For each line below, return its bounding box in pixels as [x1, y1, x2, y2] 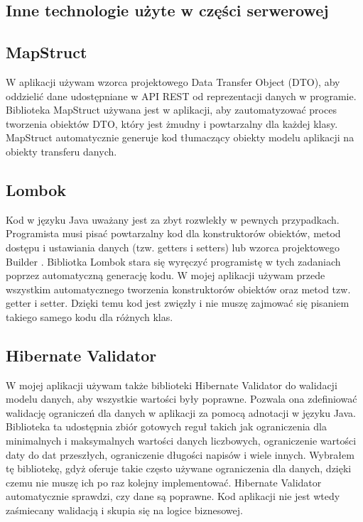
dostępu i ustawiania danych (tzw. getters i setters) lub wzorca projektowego [6, 239, 340, 254]
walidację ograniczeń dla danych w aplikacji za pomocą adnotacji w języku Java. [6, 405, 356, 420]
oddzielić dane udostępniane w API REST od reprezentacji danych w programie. [6, 88, 357, 103]
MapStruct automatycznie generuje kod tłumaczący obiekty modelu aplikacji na [6, 130, 354, 145]
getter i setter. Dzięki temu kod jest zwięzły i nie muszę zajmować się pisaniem [6, 295, 350, 310]
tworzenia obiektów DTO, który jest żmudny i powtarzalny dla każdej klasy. [6, 116, 338, 131]
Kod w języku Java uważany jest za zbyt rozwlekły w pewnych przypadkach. [6, 212, 340, 227]
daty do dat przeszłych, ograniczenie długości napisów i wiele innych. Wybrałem [6, 447, 354, 462]
